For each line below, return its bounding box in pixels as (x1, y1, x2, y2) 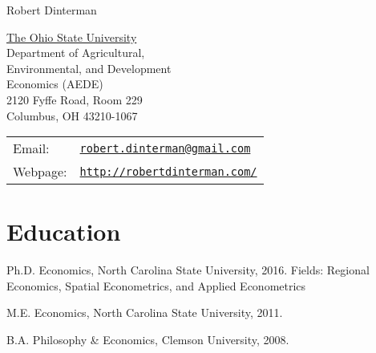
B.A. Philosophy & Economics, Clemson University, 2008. (6, 331, 289, 348)
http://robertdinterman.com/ (79, 164, 257, 178)
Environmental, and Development (6, 59, 172, 76)
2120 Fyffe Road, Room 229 (6, 91, 143, 108)
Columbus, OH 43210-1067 (6, 107, 138, 124)
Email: (13, 139, 50, 158)
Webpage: (13, 162, 67, 181)
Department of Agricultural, (6, 44, 145, 61)
